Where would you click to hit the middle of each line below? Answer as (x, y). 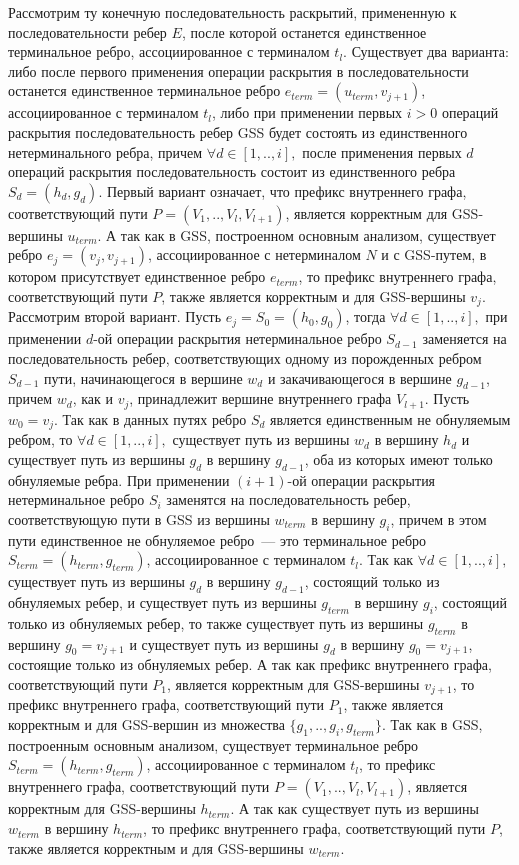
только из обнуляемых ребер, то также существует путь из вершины (216, 622)
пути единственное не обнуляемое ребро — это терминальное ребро (217, 539)
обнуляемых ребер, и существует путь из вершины (162, 602)
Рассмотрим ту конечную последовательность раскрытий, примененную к (232, 12)
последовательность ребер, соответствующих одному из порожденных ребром (245, 357)
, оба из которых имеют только (398, 458)
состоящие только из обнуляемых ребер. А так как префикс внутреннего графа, (250, 664)
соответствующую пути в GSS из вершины (139, 518)
